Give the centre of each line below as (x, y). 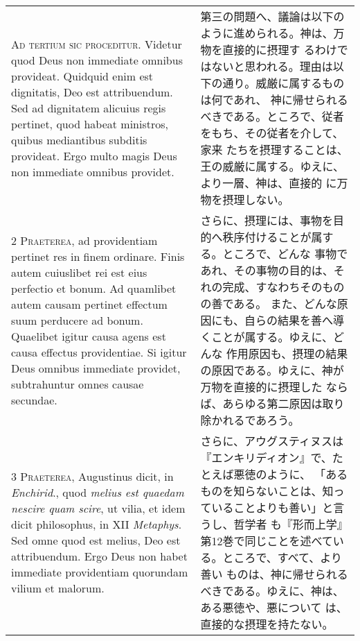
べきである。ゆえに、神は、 (272, 591)
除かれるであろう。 (250, 420)
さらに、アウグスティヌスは (272, 441)
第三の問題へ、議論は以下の (272, 16)
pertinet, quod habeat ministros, (90, 123)
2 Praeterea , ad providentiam (84, 240)
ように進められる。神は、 (267, 33)
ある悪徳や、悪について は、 (274, 607)
